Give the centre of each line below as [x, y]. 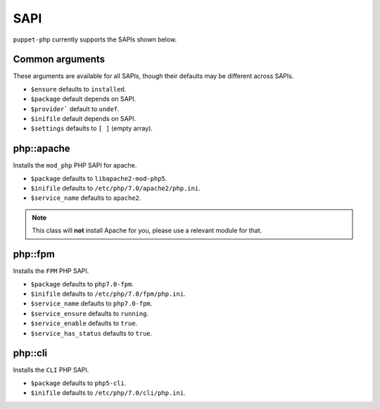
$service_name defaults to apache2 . [86, 198]
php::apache [42, 149]
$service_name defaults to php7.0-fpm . [91, 303]
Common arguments [59, 59]
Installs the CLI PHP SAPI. [51, 370]
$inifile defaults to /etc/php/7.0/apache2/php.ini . [115, 188]
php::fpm [34, 254]
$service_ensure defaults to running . [90, 313]
